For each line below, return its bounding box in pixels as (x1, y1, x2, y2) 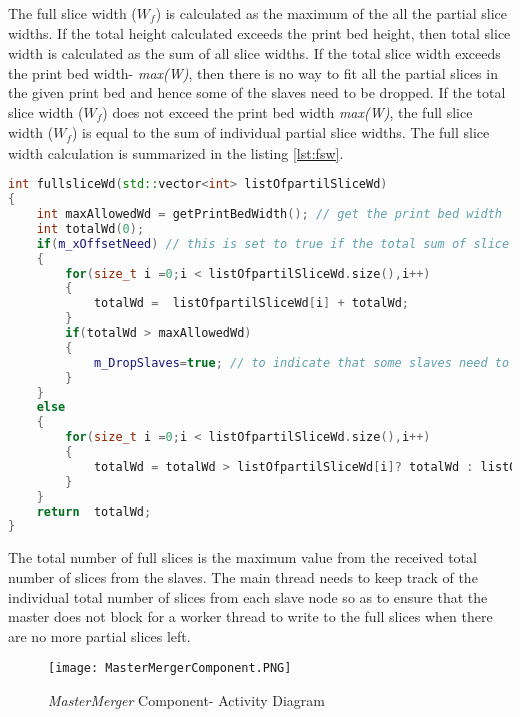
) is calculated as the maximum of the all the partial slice (155, 3, 508, 23)
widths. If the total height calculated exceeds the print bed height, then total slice (8, 23, 511, 44)
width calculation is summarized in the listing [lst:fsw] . (8, 142, 344, 163)
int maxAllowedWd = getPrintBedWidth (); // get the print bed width (36, 207, 503, 222)
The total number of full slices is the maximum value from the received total (8, 547, 477, 568)
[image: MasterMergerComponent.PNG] (48, 661, 292, 676)
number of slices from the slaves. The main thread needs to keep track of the (8, 566, 478, 587)
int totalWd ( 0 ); (36, 221, 145, 236)
